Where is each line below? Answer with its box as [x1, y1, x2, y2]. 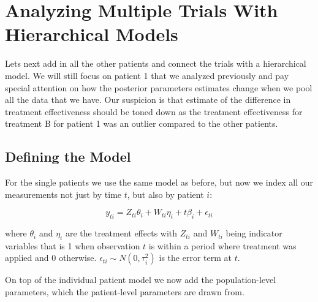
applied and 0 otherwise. [5, 251, 97, 264]
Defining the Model [5, 147, 131, 166]
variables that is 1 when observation [5, 239, 140, 252]
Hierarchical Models [5, 21, 178, 47]
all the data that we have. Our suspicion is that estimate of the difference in [5, 93, 291, 106]
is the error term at [159, 251, 232, 264]
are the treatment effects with [65, 227, 178, 240]
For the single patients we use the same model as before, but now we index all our [5, 176, 314, 189]
